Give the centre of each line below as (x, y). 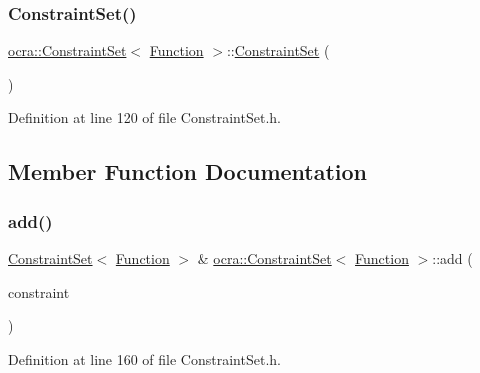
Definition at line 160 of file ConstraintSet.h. (144, 358)
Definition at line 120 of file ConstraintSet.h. (144, 117)
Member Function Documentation (188, 171)
